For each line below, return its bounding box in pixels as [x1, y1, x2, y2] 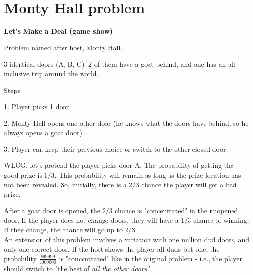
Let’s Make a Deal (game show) [4, 26, 113, 36]
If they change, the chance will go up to [4, 225, 123, 235]
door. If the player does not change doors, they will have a [4, 215, 179, 225]
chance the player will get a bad [141, 179, 237, 189]
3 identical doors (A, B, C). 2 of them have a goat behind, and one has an [4, 59, 226, 69]
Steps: [4, 85, 22, 95]
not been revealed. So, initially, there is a [4, 179, 127, 189]
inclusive [4, 68, 30, 78]
